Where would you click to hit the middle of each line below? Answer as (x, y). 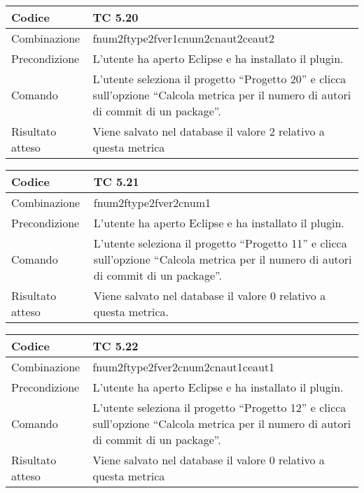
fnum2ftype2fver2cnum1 (152, 202)
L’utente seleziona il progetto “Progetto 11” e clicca (220, 243)
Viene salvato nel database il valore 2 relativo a (209, 131)
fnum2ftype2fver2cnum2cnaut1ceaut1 (184, 367)
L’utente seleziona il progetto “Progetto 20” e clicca (219, 79)
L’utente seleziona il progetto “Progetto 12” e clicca (219, 407)
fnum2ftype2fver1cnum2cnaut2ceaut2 (184, 38)
